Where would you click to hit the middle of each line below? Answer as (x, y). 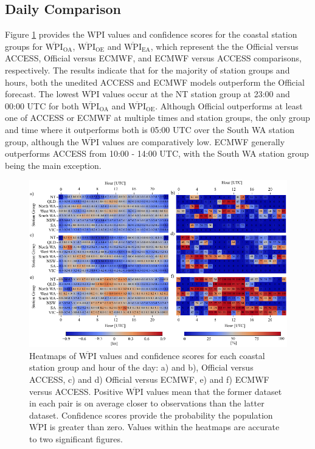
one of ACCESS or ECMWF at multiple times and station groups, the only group (157, 118)
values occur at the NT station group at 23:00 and (196, 94)
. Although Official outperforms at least (229, 105)
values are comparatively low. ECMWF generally (193, 141)
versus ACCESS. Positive (76, 391)
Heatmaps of (53, 355)
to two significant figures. (76, 438)
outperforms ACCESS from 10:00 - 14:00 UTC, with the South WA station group (157, 153)
